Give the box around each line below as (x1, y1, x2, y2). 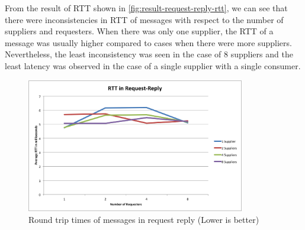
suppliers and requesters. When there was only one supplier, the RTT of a (5, 25, 274, 37)
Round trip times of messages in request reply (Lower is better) (28, 213, 259, 225)
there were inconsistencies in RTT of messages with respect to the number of (5, 13, 284, 25)
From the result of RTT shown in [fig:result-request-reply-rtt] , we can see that (5, 2, 288, 14)
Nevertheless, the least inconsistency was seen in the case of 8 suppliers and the (5, 48, 293, 60)
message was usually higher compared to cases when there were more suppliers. (5, 36, 292, 48)
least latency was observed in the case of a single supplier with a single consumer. (5, 59, 301, 72)
